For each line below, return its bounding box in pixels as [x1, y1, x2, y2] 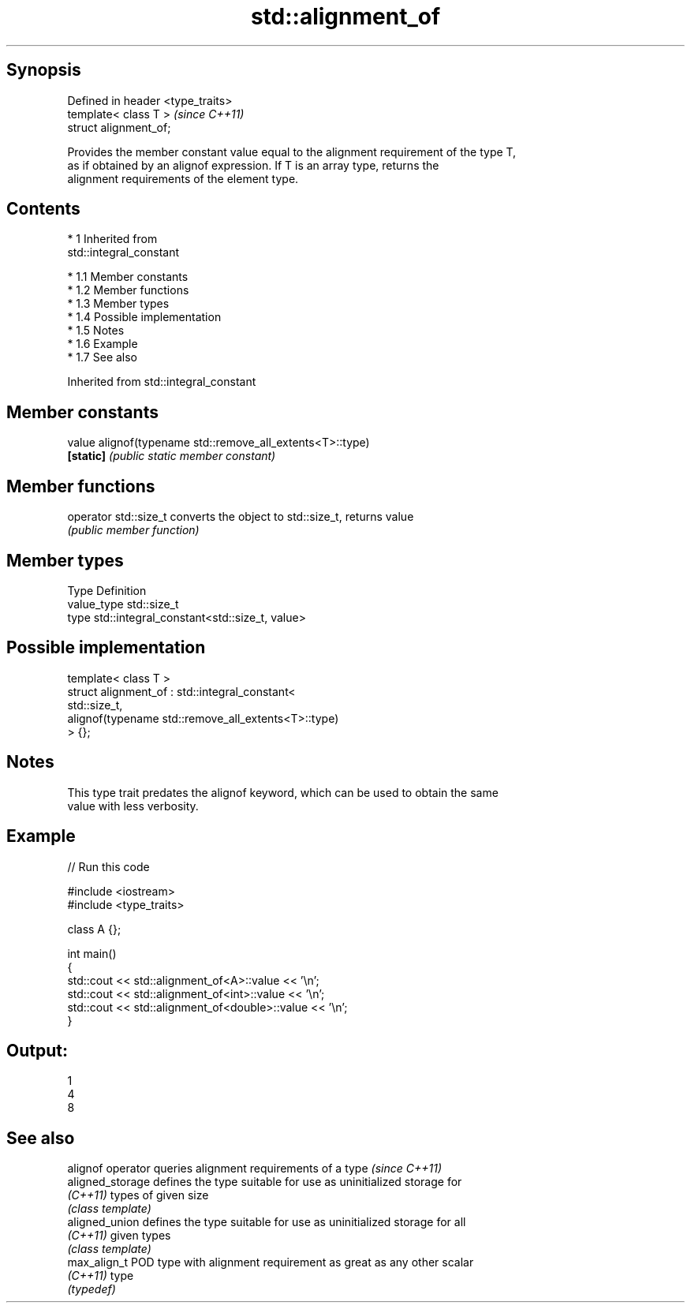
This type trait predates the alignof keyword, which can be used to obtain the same [67, 785, 499, 799]
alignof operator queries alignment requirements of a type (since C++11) [67, 1161, 442, 1176]
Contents [6, 199, 80, 219]
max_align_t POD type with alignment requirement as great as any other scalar [67, 1255, 474, 1270]
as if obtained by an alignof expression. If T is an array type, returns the [67, 158, 439, 172]
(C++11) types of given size [67, 1188, 209, 1202]
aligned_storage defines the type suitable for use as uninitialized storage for [67, 1175, 462, 1189]
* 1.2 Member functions [67, 283, 189, 297]
